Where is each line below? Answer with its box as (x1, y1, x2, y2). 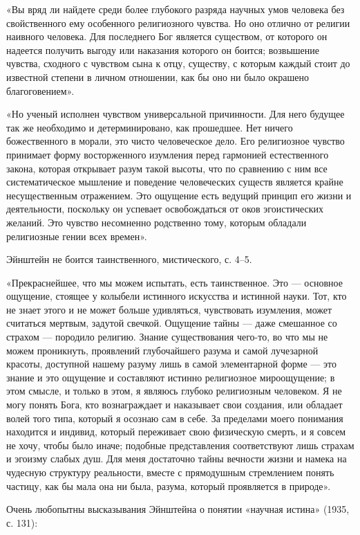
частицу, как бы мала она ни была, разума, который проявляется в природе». (6, 478, 331, 493)
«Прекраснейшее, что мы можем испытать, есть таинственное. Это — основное (6, 275, 343, 289)
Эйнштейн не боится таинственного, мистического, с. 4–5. (6, 252, 252, 266)
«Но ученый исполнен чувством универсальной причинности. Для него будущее (6, 107, 345, 121)
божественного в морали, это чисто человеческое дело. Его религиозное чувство (6, 134, 345, 148)
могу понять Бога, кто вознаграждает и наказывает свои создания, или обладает (6, 397, 343, 412)
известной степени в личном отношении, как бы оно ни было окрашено (6, 69, 309, 84)
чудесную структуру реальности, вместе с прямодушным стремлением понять (6, 465, 334, 479)
